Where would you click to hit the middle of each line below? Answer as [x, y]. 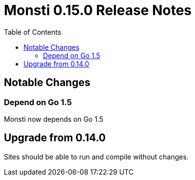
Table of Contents [33, 32]
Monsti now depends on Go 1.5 [54, 119]
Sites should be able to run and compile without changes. [96, 157]
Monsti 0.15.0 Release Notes [98, 10]
